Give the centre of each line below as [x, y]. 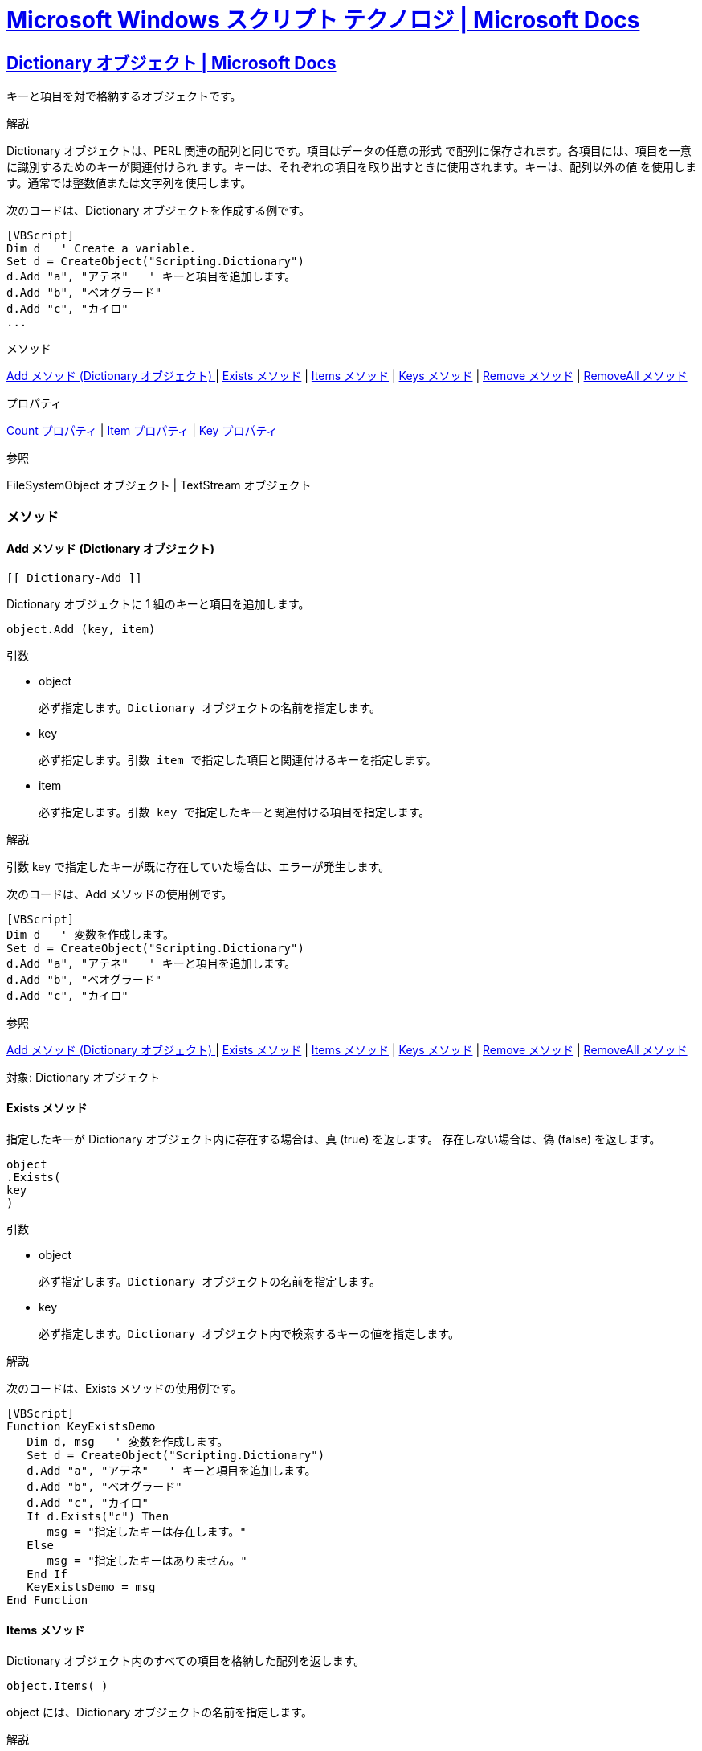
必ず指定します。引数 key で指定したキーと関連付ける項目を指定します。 [235, 812]
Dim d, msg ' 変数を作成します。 [128, 1441]
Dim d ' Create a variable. [102, 249]
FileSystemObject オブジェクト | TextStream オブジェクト [159, 485]
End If [47, 1574]
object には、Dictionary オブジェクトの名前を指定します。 [159, 1712]
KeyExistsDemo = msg [91, 1587]
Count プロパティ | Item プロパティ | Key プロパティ [142, 431]
